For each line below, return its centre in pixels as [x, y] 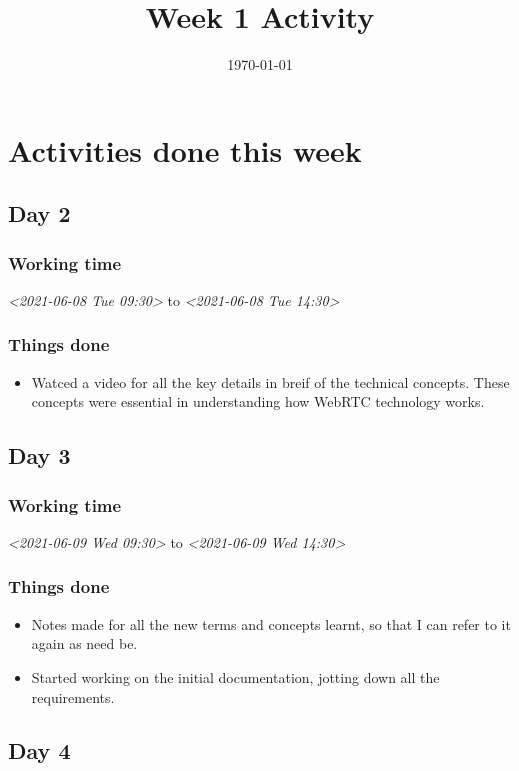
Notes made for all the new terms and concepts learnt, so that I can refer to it [271, 623]
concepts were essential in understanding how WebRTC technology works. [258, 401]
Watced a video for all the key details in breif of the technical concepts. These [270, 381]
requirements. [73, 696]
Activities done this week [185, 149]
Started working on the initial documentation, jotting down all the [235, 676]
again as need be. [84, 643]
